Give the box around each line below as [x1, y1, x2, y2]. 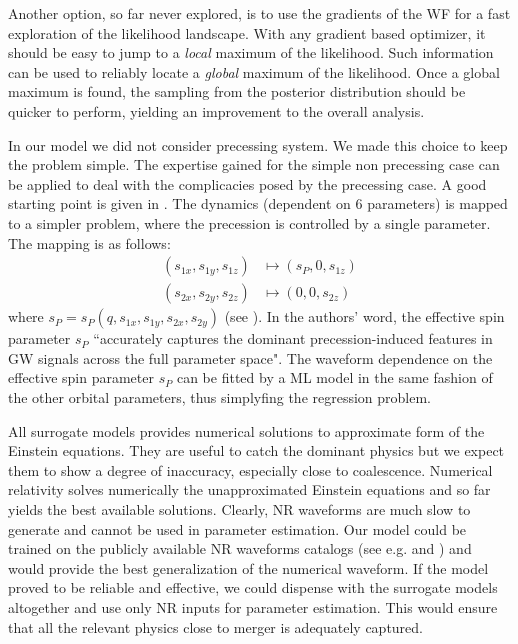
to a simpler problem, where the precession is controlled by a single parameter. [8, 212, 491, 233]
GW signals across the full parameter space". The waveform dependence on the [8, 347, 493, 368]
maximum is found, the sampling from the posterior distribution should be [8, 81, 466, 102]
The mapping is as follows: [8, 232, 171, 253]
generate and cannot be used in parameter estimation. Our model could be [8, 518, 467, 539]
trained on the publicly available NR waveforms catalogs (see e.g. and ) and [8, 538, 472, 559]
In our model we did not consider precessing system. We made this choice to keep [8, 134, 508, 155]
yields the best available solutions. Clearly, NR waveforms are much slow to [8, 498, 471, 519]
